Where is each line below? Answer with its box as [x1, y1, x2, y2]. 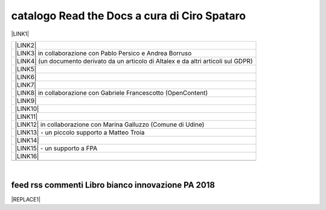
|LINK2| [14, 41, 37, 49]
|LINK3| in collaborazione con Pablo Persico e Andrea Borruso [14, 49, 192, 57]
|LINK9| [14, 97, 37, 105]
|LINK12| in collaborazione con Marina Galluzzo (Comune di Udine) [14, 120, 205, 129]
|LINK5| [14, 65, 37, 73]
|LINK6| [14, 72, 37, 81]
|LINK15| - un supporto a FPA [14, 144, 98, 152]
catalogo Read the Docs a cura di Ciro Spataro [11, 9, 246, 22]
